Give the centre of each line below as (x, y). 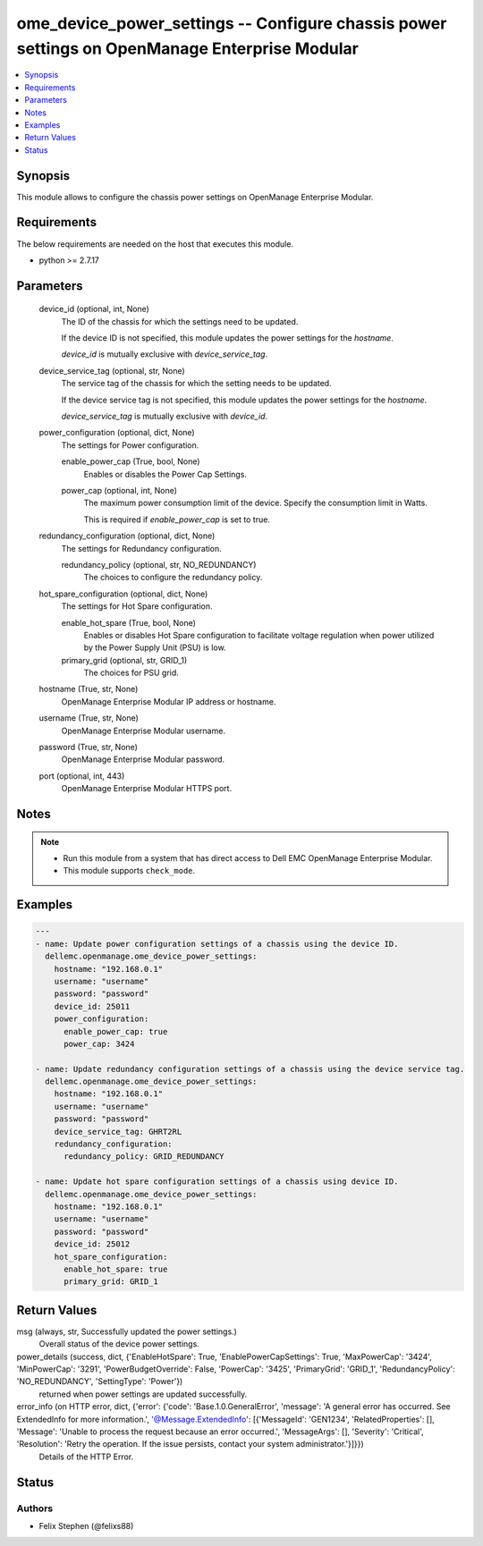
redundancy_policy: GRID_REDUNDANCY (144, 1157)
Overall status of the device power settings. (119, 1344)
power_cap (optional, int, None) (119, 490)
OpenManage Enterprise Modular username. (143, 731)
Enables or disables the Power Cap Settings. (165, 474)
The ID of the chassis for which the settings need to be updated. (180, 321)
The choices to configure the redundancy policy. (173, 578)
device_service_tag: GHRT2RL (118, 1132)
